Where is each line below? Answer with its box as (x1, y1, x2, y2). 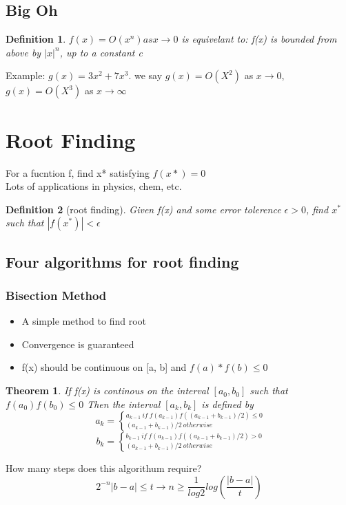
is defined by (201, 396, 254, 411)
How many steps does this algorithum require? (6, 461, 202, 475)
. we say (128, 68, 163, 83)
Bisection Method (6, 287, 107, 303)
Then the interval (87, 396, 161, 411)
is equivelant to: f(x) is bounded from (181, 32, 337, 46)
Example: (6, 68, 45, 83)
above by (6, 45, 41, 59)
